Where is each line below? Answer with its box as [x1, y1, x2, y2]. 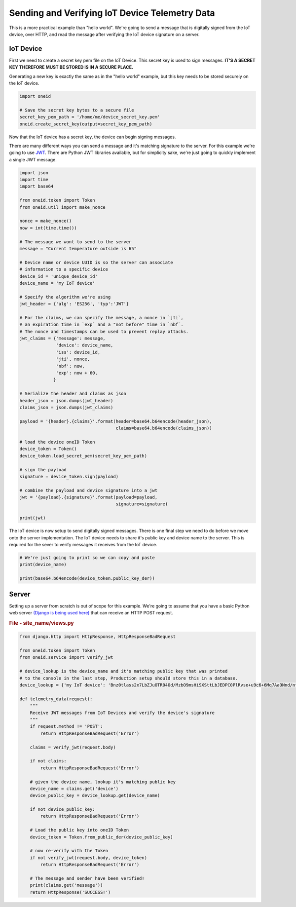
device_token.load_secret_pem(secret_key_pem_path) [19, 453, 148, 458]
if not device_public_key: [30, 807, 96, 812]
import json [19, 170, 49, 175]
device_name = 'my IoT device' [19, 280, 96, 286]
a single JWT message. [9, 156, 57, 162]
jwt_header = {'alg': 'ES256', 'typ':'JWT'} [19, 301, 129, 307]
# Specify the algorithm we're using [19, 294, 111, 300]
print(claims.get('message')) [30, 882, 103, 888]
